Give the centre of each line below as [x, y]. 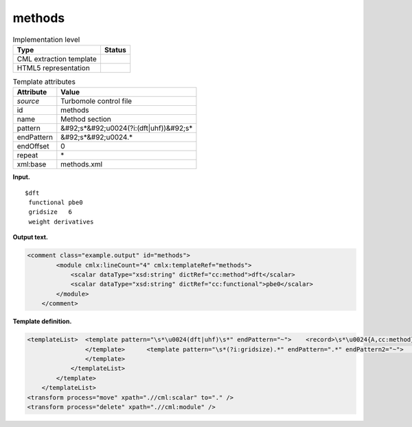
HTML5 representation [54, 67]
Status [115, 50]
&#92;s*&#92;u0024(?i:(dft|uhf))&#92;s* [127, 129]
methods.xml [82, 164]
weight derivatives [61, 221]
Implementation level [46, 39]
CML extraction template [57, 58]
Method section [86, 119]
